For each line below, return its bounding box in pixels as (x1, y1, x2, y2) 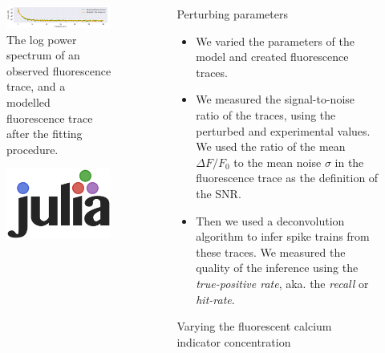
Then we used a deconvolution (196, 212, 345, 229)
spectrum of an (6, 47, 80, 63)
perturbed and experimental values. (196, 122, 371, 139)
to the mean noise (233, 153, 322, 170)
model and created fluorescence (196, 48, 349, 65)
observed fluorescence (6, 62, 111, 79)
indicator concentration (176, 333, 291, 350)
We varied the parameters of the (196, 32, 355, 49)
